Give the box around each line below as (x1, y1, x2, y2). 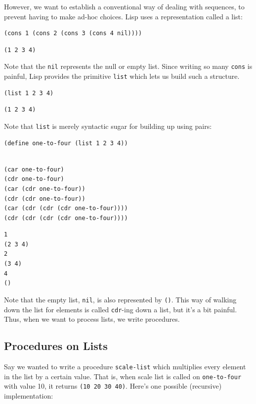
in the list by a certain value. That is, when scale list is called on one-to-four (4, 371, 242, 381)
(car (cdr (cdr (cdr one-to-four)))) (4, 205, 128, 212)
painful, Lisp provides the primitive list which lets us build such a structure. (4, 71, 240, 81)
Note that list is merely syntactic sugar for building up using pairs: (4, 120, 212, 131)
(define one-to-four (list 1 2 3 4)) (4, 139, 128, 147)
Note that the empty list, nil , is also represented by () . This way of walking (4, 294, 237, 304)
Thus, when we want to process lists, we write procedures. (4, 314, 180, 324)
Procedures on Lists (4, 338, 108, 353)
